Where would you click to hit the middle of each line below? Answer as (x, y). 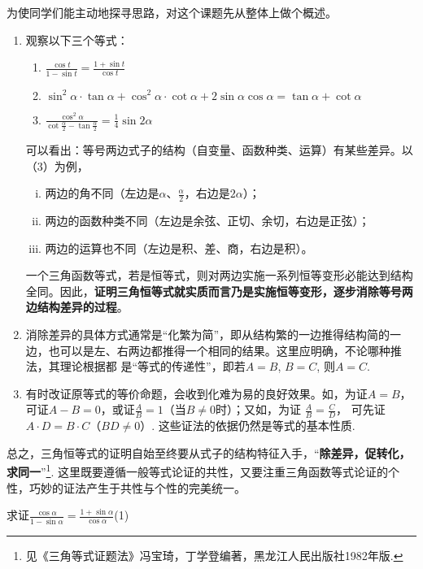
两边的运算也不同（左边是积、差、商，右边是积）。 (179, 248)
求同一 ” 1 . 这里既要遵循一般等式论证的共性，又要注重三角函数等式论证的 (198, 471)
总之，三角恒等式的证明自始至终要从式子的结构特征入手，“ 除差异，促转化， (209, 452)
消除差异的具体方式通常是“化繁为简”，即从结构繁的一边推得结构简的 (208, 334)
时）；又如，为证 (259, 409)
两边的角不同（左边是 (102, 193)
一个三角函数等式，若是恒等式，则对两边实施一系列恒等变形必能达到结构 (219, 275)
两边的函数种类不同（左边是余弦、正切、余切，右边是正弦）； (207, 221)
